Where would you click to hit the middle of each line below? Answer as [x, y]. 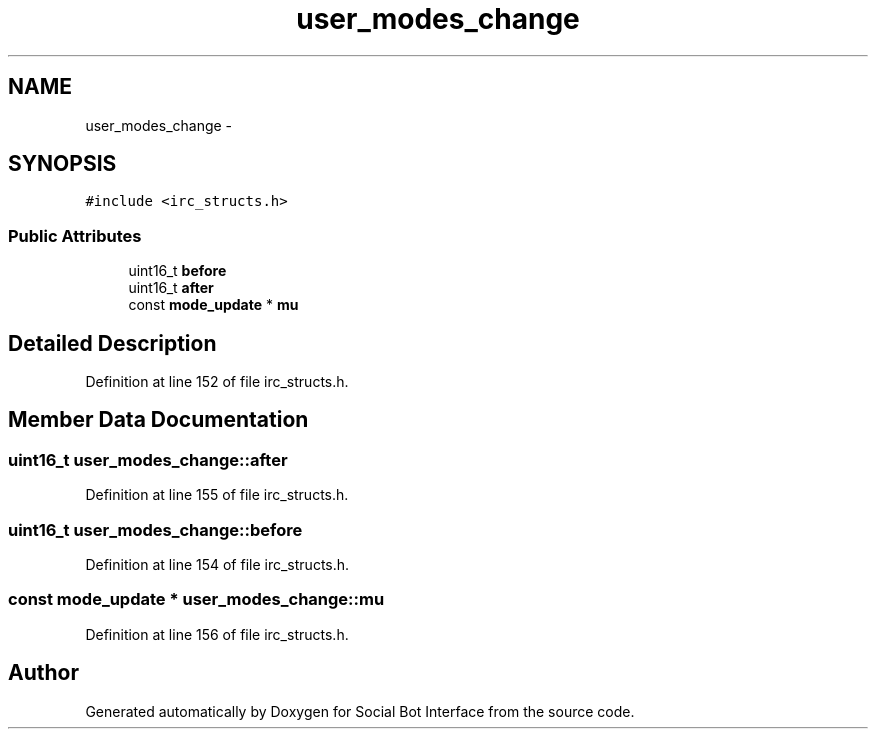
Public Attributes [75, 235]
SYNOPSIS [62, 164]
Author [43, 673]
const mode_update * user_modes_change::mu [196, 599]
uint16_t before [177, 271]
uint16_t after [171, 288]
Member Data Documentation [158, 420]
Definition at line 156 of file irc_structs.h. [217, 634]
